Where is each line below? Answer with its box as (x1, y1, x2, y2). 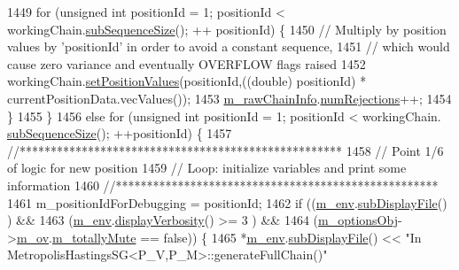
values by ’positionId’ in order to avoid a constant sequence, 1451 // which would (7, 37, 450, 56)
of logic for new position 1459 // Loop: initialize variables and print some (7, 158, 407, 177)
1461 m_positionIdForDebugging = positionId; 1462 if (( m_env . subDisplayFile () (7, 193, 447, 212)
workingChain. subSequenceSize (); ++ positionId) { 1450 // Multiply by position (7, 19, 447, 38)
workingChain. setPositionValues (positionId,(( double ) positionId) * (7, 72, 367, 90)
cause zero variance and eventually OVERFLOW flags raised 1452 (7, 54, 366, 73)
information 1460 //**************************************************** (7, 175, 439, 194)
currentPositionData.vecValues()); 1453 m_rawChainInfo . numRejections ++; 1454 (7, 89, 452, 107)
